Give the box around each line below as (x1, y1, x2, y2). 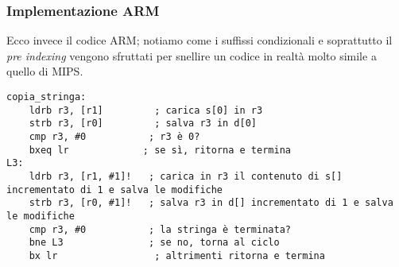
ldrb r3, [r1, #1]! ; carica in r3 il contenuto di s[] (29, 170, 343, 182)
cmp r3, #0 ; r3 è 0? (29, 130, 200, 142)
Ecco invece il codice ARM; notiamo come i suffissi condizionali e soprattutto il (6, 32, 393, 48)
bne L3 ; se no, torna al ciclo (29, 237, 280, 249)
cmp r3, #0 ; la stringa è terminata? (29, 223, 291, 235)
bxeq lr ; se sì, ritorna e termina (29, 144, 291, 156)
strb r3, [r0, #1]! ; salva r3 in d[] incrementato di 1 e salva (29, 197, 393, 209)
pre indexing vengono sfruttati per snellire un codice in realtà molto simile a (6, 47, 377, 64)
